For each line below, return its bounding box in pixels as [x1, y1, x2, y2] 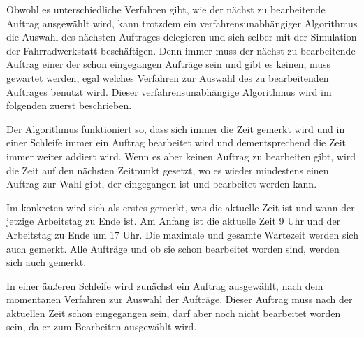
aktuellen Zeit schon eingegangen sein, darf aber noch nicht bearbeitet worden [6, 305, 341, 320]
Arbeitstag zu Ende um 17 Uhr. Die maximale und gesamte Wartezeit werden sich [6, 227, 358, 241]
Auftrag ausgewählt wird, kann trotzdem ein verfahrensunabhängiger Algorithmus [6, 15, 358, 30]
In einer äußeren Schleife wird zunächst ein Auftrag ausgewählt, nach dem [6, 278, 323, 293]
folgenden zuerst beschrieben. [6, 98, 132, 113]
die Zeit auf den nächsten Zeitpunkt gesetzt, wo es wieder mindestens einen [6, 162, 329, 177]
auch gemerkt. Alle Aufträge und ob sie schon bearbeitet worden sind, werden [6, 241, 340, 255]
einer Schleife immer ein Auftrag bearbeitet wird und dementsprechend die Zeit [6, 135, 347, 150]
